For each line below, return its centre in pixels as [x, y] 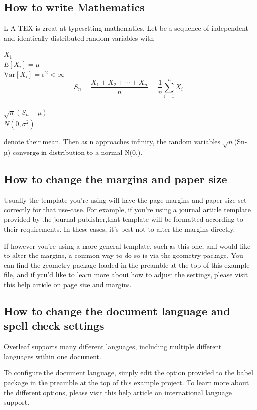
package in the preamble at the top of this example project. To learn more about [127, 382]
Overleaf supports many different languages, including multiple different [113, 346]
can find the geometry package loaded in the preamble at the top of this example [127, 265]
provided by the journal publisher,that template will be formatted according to [124, 219]
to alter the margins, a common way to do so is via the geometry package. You [124, 255]
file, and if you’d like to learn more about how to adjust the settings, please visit [126, 275]
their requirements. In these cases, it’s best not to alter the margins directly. [120, 229]
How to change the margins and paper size [116, 179]
